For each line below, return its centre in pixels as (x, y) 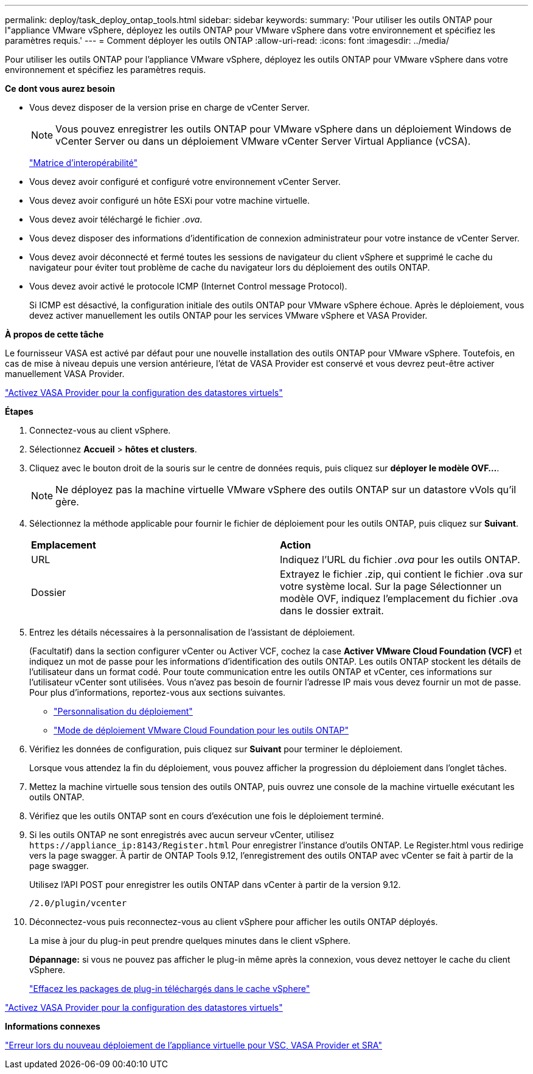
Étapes (19, 411)
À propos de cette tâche (54, 334)
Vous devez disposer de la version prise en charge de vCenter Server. (169, 107)
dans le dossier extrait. (332, 611)
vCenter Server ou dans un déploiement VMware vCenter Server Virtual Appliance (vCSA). (263, 141)
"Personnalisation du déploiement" (123, 711)
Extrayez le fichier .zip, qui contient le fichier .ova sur (402, 574)
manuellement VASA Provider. (65, 374)
